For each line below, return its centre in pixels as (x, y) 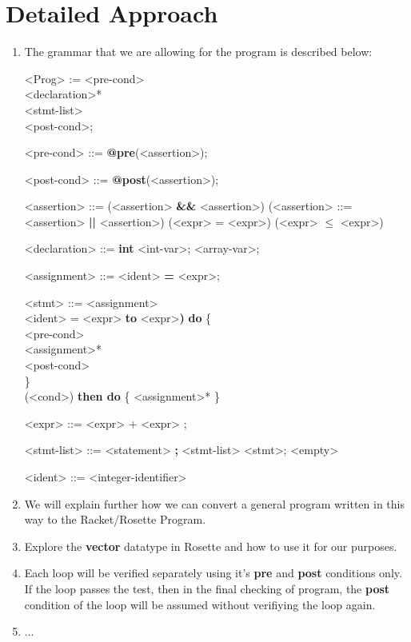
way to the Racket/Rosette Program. (115, 519)
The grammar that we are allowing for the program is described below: (198, 52)
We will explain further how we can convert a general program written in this (214, 503)
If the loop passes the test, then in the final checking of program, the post (207, 588)
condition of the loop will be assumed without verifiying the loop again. (200, 604)
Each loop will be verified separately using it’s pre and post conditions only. (213, 573)
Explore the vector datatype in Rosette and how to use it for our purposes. (211, 546)
